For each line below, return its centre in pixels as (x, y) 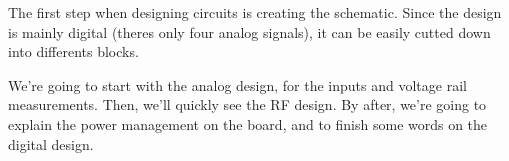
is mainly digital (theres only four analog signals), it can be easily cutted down (249, 31)
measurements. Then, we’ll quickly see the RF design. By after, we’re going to (247, 104)
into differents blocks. (73, 51)
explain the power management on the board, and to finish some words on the (248, 123)
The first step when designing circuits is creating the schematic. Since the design (255, 12)
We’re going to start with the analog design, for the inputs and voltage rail (237, 84)
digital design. (51, 143)
